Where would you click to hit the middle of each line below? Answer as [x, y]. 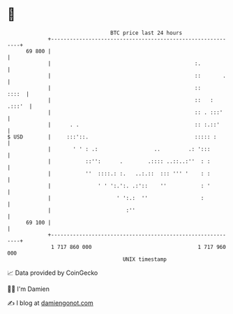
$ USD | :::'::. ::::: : [112, 137]
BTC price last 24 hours [146, 33]
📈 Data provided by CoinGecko [53, 273]
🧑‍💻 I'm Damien [29, 289]
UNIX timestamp [145, 259]
